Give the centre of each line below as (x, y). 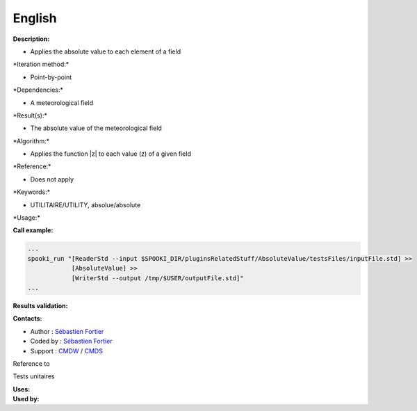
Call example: (33, 230)
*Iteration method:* (41, 64)
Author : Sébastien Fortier (67, 331)
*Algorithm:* (31, 141)
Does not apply (52, 179)
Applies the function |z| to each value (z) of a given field (111, 154)
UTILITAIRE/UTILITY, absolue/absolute (85, 204)
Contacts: (27, 319)
